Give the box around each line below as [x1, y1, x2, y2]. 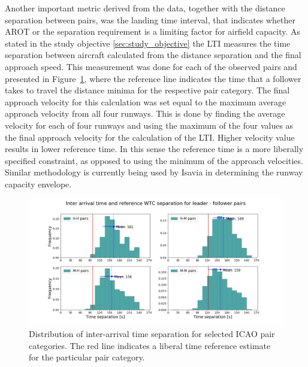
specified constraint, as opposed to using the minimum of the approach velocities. [5, 154, 303, 166]
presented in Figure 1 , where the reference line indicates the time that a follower [5, 72, 301, 84]
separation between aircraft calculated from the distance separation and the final [5, 48, 301, 61]
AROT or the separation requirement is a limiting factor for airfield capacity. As [5, 25, 301, 38]
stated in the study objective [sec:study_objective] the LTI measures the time [5, 37, 291, 49]
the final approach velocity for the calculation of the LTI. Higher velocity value [5, 131, 295, 143]
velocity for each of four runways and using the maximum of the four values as [5, 119, 294, 131]
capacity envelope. [5, 177, 72, 190]
